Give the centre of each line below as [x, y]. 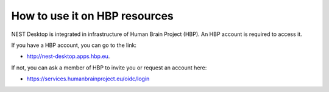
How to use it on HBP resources [92, 16]
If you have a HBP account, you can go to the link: [74, 45]
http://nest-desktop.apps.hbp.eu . [68, 56]
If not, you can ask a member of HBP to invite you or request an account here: [109, 68]
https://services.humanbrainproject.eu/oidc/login [88, 79]
